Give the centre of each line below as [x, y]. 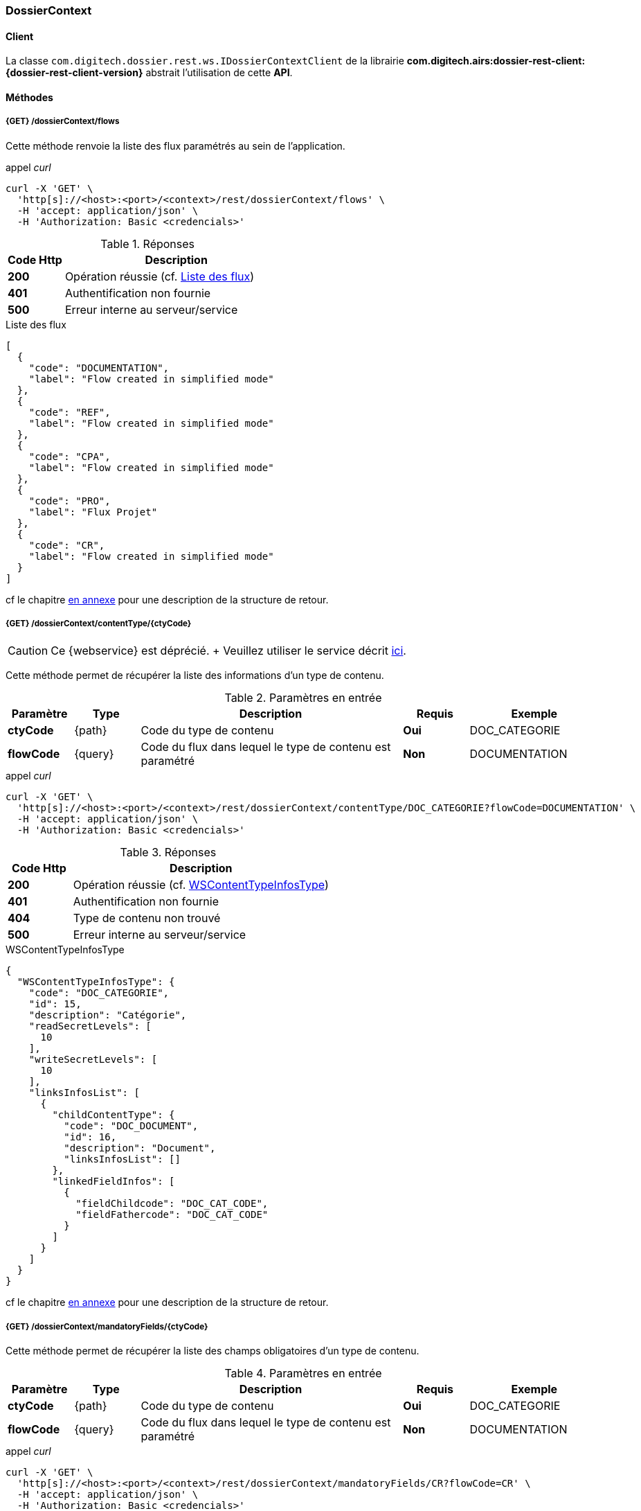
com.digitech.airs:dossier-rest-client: [496, 61]
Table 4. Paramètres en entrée [303, 1373]
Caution [28, 651]
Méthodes [29, 97]
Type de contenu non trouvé [147, 918]
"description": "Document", [140, 1148]
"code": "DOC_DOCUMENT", [131, 1126]
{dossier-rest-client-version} [74, 73]
